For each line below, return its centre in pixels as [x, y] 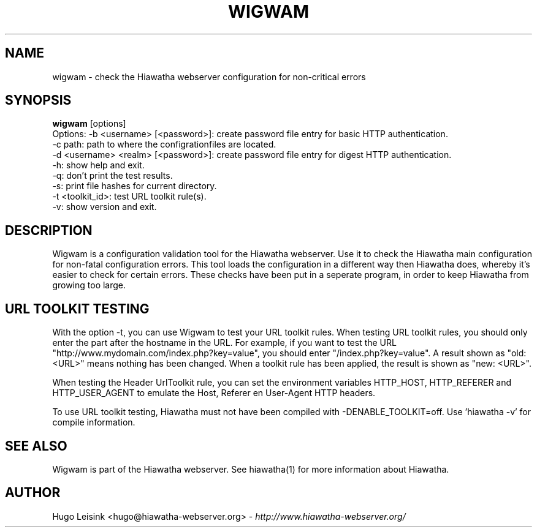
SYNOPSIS [38, 100]
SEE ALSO [36, 446]
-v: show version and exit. [105, 207]
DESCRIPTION [49, 230]
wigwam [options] [89, 124]
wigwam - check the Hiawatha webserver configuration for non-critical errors [209, 77]
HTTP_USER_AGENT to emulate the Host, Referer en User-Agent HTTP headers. [214, 393]
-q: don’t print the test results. [112, 176]
